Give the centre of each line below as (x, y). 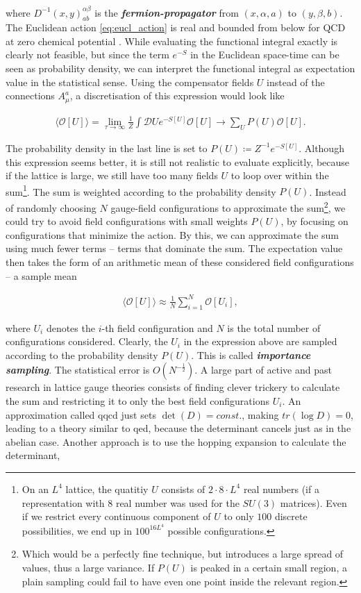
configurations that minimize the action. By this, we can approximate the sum (172, 234)
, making (260, 414)
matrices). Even (313, 502)
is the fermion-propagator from (167, 12)
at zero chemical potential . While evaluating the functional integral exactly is (172, 41)
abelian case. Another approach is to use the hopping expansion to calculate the (176, 441)
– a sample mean (41, 275)
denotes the (70, 327)
